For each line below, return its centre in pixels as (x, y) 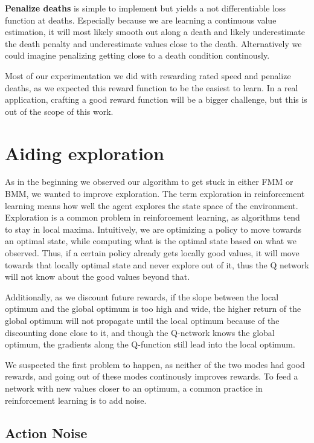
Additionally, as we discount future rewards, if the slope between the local (142, 296)
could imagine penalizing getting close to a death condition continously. (137, 55)
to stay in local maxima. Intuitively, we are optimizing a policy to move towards (153, 229)
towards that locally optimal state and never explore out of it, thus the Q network (157, 264)
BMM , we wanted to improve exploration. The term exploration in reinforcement (155, 194)
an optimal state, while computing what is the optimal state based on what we (151, 241)
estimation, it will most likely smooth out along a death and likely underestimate (155, 32)
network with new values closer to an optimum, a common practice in (134, 388)
